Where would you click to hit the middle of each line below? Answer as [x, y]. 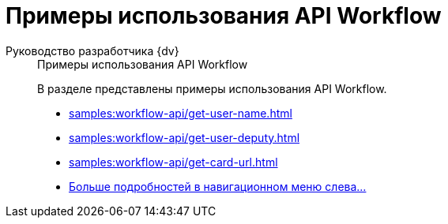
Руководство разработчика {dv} [92, 50]
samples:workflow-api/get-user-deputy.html [184, 137]
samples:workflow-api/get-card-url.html [173, 162]
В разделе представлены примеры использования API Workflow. [212, 88]
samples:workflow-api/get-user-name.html [181, 113]
